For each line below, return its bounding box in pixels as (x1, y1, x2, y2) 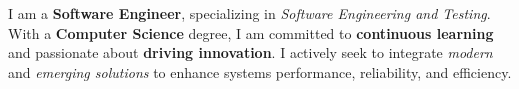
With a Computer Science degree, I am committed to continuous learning (8, 22, 494, 43)
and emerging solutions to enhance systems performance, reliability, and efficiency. (8, 61, 512, 82)
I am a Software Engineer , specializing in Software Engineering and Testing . (8, 3, 491, 23)
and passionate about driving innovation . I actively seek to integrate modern (8, 42, 493, 63)
